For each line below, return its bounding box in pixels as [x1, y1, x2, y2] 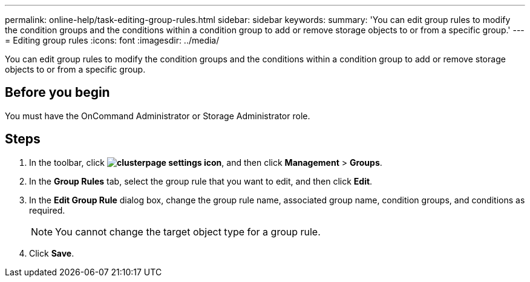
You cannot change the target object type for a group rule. [55, 225, 321, 238]
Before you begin [5, 85, 110, 100]
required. [29, 205, 65, 215]
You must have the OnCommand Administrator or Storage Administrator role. [5, 110, 310, 121]
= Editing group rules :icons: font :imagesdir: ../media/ [5, 35, 220, 45]
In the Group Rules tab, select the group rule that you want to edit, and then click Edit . [29, 175, 373, 186]
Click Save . [29, 248, 74, 258]
